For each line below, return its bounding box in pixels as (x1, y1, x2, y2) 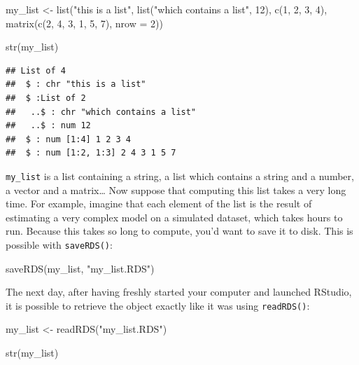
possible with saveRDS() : (6, 237, 113, 252)
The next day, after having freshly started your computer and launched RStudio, (6, 284, 352, 299)
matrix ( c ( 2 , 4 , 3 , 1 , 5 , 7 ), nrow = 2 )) (6, 15, 163, 30)
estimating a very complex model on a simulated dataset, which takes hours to (6, 209, 343, 224)
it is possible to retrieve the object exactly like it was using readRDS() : (6, 298, 310, 312)
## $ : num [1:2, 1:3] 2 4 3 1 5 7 (6, 148, 176, 158)
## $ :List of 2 (6, 92, 86, 103)
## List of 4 (6, 65, 66, 76)
